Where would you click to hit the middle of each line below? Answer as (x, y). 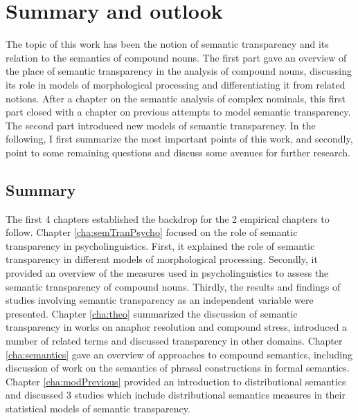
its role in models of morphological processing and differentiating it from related (176, 84)
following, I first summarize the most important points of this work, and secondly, (179, 139)
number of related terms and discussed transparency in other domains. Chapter (174, 341)
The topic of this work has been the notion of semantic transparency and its (167, 44)
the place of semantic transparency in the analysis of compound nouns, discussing (179, 71)
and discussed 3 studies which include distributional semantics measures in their (176, 395)
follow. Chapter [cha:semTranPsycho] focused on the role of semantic (152, 232)
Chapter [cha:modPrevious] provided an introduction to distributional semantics (176, 381)
